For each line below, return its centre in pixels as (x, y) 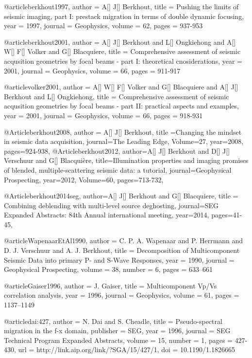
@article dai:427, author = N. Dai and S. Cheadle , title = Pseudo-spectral (113, 321)
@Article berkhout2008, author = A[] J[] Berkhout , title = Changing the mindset (123, 132)
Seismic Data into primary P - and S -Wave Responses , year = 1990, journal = (119, 260)
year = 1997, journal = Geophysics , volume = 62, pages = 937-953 (103, 26)
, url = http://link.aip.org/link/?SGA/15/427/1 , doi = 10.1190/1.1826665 (125, 349)
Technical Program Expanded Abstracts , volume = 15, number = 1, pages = (118, 340)
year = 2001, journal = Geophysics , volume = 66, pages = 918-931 (103, 115)
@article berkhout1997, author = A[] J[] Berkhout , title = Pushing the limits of (121, 6)
